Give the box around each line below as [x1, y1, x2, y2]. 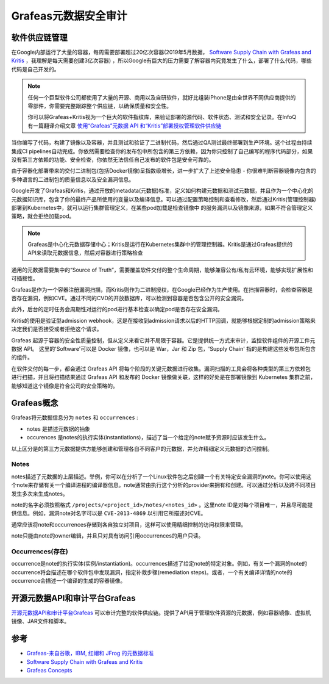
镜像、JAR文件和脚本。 [11, 617, 70, 625]
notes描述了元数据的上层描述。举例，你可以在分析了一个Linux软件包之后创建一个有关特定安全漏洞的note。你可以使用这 [11, 473, 312, 480]
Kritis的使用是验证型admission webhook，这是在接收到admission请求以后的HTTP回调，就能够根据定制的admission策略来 [11, 317, 316, 324]
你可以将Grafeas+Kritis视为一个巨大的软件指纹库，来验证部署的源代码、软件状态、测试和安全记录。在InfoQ [27, 113, 297, 121]
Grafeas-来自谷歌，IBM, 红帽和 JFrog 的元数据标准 [26, 650, 154, 657]
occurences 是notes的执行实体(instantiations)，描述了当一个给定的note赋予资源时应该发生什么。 [26, 434, 270, 441]
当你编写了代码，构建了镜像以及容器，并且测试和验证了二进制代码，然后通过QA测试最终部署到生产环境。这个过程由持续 [11, 139, 313, 146]
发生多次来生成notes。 [11, 490, 68, 497]
